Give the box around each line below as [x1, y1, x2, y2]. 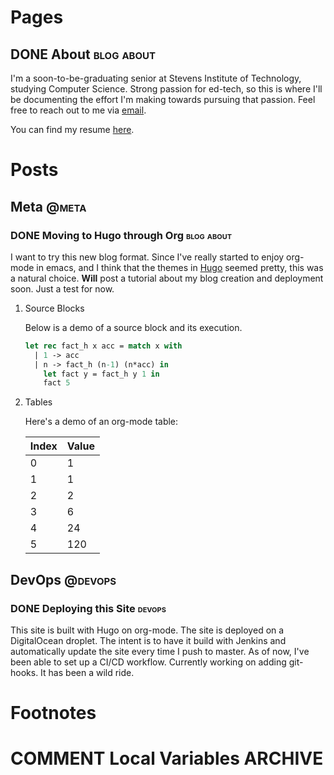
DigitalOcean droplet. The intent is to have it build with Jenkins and [10, 634, 287, 646]
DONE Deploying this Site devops [10, 601, 167, 615]
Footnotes [10, 702, 97, 725]
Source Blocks [24, 302, 85, 314]
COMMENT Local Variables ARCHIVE [10, 747, 324, 770]
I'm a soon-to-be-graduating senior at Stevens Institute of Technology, [10, 72, 302, 84]
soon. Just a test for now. [10, 282, 115, 295]
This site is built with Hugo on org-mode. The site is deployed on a [10, 624, 285, 636]
